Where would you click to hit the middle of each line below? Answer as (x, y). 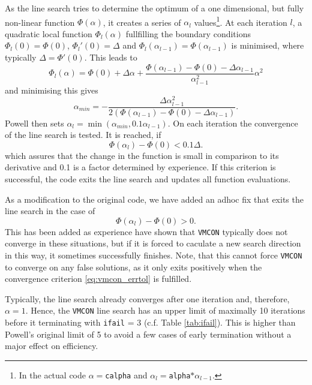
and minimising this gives (52, 90)
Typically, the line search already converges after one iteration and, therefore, (147, 298)
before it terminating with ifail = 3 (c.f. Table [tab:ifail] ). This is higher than (150, 322)
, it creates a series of (142, 22)
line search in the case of (50, 211)
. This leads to (111, 57)
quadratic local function (49, 33)
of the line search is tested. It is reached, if (83, 135)
